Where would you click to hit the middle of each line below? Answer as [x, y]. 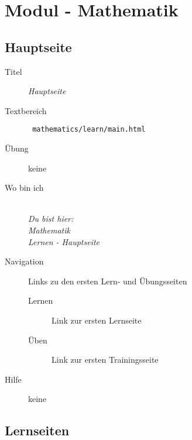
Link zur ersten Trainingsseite [105, 360]
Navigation [24, 261]
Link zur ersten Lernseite [97, 320]
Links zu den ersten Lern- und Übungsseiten [108, 281]
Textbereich [26, 110]
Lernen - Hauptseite [64, 241]
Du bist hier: [51, 219]
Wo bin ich [24, 188]
